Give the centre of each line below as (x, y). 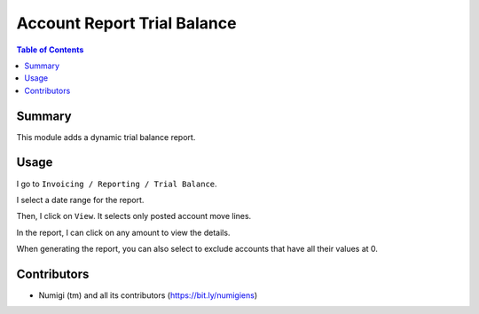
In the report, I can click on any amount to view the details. (123, 232)
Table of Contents (50, 50)
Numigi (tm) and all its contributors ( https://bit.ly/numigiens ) (148, 295)
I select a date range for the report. (80, 200)
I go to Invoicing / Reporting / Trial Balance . (117, 184)
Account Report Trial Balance (126, 23)
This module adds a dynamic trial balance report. (106, 137)
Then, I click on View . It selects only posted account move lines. (134, 216)
